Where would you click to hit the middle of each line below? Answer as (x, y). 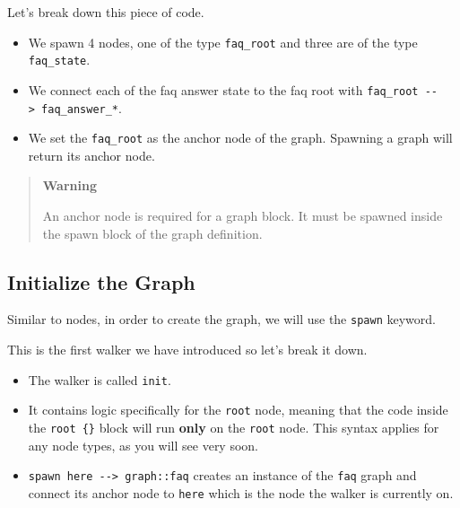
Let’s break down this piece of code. (106, 12)
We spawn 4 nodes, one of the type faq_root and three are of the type (223, 42)
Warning (69, 185)
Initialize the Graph (101, 281)
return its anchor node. (91, 155)
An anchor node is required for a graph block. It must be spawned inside (243, 216)
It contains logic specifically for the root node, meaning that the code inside (238, 410)
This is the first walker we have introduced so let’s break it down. (187, 350)
